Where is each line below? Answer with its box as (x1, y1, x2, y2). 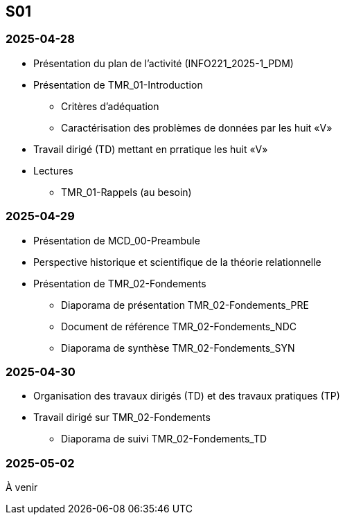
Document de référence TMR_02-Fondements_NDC (61, 320, 297, 332)
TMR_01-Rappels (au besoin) (61, 186, 192, 198)
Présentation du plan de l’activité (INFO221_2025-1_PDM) (33, 57, 294, 69)
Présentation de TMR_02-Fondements (33, 277, 206, 289)
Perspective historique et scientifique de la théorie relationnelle (33, 255, 321, 268)
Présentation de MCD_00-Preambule (33, 234, 200, 246)
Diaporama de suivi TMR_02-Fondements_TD (61, 433, 267, 445)
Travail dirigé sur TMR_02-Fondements (33, 411, 211, 424)
